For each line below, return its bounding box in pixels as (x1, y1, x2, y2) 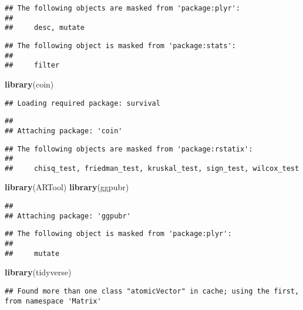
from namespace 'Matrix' (5, 296, 102, 305)
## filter (5, 61, 60, 70)
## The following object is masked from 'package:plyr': (5, 230, 232, 238)
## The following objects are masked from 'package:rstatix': (5, 144, 253, 153)
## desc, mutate (5, 23, 85, 32)
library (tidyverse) (5, 266, 72, 278)
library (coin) (5, 77, 54, 90)
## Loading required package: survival (5, 99, 160, 107)
